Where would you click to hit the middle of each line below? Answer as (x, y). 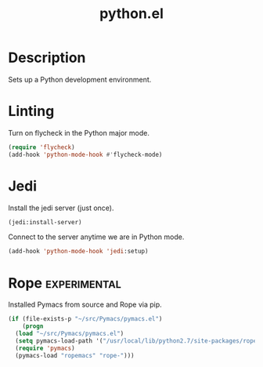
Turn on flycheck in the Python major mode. (79, 133)
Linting (31, 111)
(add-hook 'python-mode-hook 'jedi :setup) (78, 252)
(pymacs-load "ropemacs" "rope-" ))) (75, 355)
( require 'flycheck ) (42, 147)
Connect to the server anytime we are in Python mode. (96, 237)
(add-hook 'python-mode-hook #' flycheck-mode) (85, 154)
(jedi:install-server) (45, 222)
